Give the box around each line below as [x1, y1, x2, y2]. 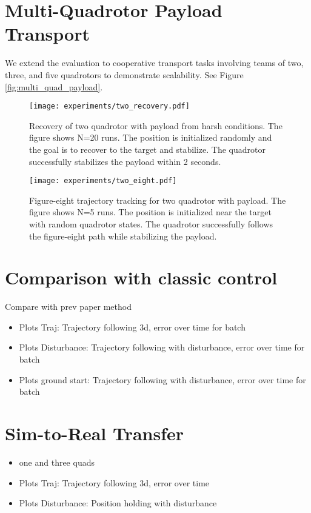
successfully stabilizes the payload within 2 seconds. [29, 155, 221, 167]
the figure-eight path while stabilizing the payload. [29, 229, 217, 242]
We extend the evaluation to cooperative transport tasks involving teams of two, [5, 56, 304, 69]
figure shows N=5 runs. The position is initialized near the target [29, 206, 272, 218]
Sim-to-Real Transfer [5, 421, 184, 446]
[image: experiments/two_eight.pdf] [29, 176, 177, 186]
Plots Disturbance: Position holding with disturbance [19, 497, 217, 509]
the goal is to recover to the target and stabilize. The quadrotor [29, 142, 266, 155]
